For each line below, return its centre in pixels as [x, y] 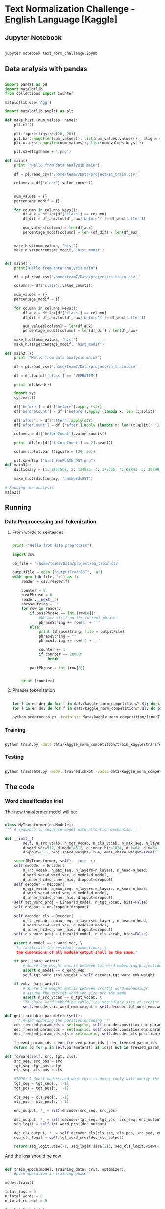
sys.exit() [25, 398]
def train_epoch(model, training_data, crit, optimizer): [66, 1169]
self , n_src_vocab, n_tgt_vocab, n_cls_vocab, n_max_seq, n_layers [93, 843]
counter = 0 [33, 590]
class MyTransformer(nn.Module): [39, 825]
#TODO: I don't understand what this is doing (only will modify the [87, 1079]
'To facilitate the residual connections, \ [60, 948]
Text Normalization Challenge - [70, 9]
